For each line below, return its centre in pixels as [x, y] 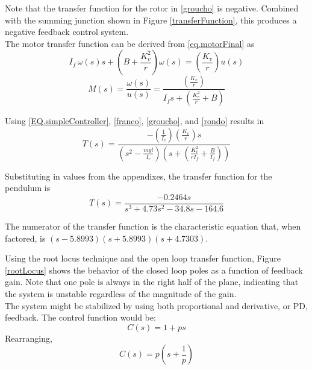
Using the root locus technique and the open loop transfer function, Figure [143, 258]
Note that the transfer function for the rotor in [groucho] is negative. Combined [152, 8]
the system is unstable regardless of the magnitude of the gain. [121, 293]
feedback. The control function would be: [80, 317]
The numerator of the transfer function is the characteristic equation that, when [153, 226]
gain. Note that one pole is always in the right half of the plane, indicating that [152, 282]
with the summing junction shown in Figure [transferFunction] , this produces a [151, 20]
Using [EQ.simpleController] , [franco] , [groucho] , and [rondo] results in [135, 121]
